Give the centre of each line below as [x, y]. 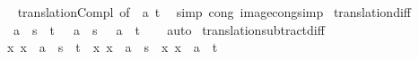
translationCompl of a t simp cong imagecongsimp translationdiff [214, 12]
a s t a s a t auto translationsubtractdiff [169, 29]
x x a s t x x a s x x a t [112, 47]
